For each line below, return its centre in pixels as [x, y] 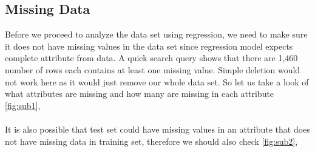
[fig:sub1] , [23, 105]
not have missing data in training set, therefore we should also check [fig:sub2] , [151, 141]
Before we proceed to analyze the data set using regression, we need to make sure [156, 34]
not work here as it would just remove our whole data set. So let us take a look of [157, 81]
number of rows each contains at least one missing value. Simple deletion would [153, 69]
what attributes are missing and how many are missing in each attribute [140, 94]
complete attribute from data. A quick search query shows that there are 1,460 [151, 58]
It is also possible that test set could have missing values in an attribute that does [157, 129]
